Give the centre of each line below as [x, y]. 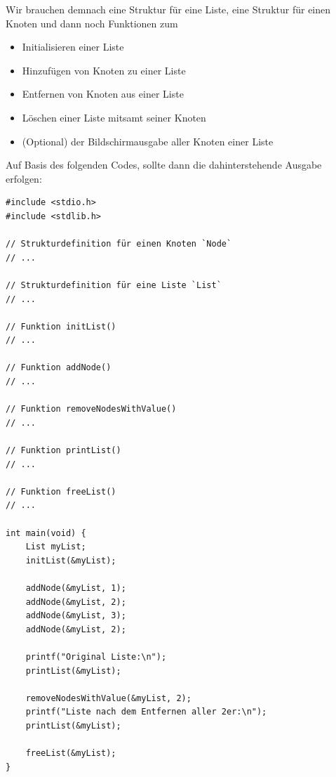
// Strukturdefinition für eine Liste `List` [114, 285]
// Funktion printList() [63, 451]
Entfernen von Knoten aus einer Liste [103, 94]
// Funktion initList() [61, 326]
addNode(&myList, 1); [76, 588]
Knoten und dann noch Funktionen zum [92, 23]
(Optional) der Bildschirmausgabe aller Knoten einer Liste [148, 141]
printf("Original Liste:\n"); [96, 657]
